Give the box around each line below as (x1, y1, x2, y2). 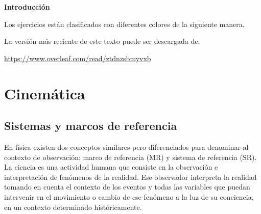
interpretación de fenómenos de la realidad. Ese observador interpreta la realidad (4, 171, 257, 182)
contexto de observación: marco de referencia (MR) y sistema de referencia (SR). (4, 151, 257, 162)
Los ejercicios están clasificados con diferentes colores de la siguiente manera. (4, 18, 245, 29)
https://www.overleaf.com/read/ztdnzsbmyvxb (4, 52, 151, 63)
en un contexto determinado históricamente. (4, 201, 142, 212)
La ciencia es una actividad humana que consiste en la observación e (4, 162, 218, 172)
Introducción (4, 2, 50, 12)
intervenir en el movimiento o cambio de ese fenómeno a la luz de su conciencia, (4, 191, 254, 202)
